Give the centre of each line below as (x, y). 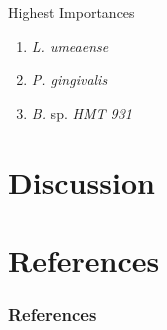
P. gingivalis (69, 79)
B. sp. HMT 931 (81, 112)
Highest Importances (71, 12)
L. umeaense (70, 45)
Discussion (81, 181)
